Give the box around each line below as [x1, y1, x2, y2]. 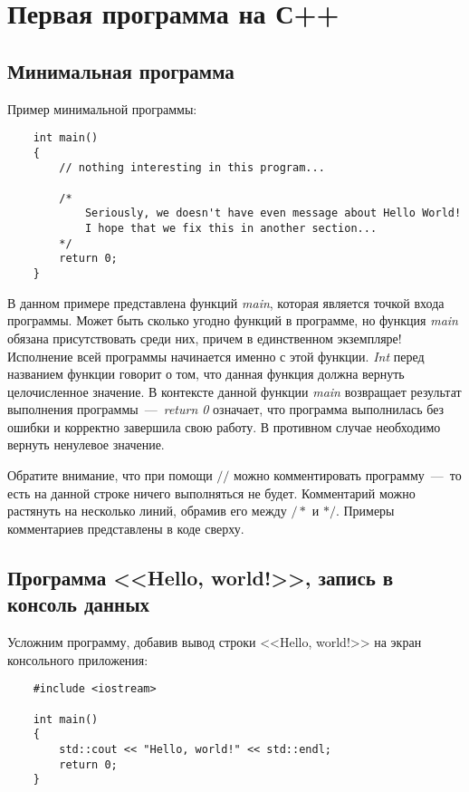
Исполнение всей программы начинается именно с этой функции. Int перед [7, 346, 425, 365]
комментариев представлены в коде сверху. [7, 518, 244, 537]
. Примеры [335, 501, 395, 520]
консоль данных [7, 590, 150, 618]
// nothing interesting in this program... [59, 161, 325, 175]
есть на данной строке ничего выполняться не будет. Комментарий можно [7, 483, 416, 502]
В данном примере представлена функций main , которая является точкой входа [7, 293, 445, 312]
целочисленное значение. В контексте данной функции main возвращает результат [7, 382, 462, 401]
